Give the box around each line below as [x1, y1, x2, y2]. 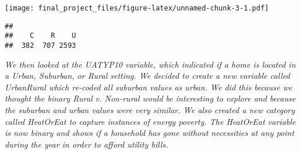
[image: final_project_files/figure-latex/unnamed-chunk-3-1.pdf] [5, 4, 269, 12]
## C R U [5, 32, 76, 40]
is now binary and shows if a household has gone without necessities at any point [5, 127, 295, 139]
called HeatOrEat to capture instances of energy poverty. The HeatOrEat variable [5, 115, 296, 127]
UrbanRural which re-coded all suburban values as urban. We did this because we [5, 80, 292, 93]
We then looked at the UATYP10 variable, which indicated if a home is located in [5, 58, 296, 70]
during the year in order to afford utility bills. [5, 138, 168, 150]
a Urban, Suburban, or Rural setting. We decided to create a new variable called [5, 69, 290, 82]
